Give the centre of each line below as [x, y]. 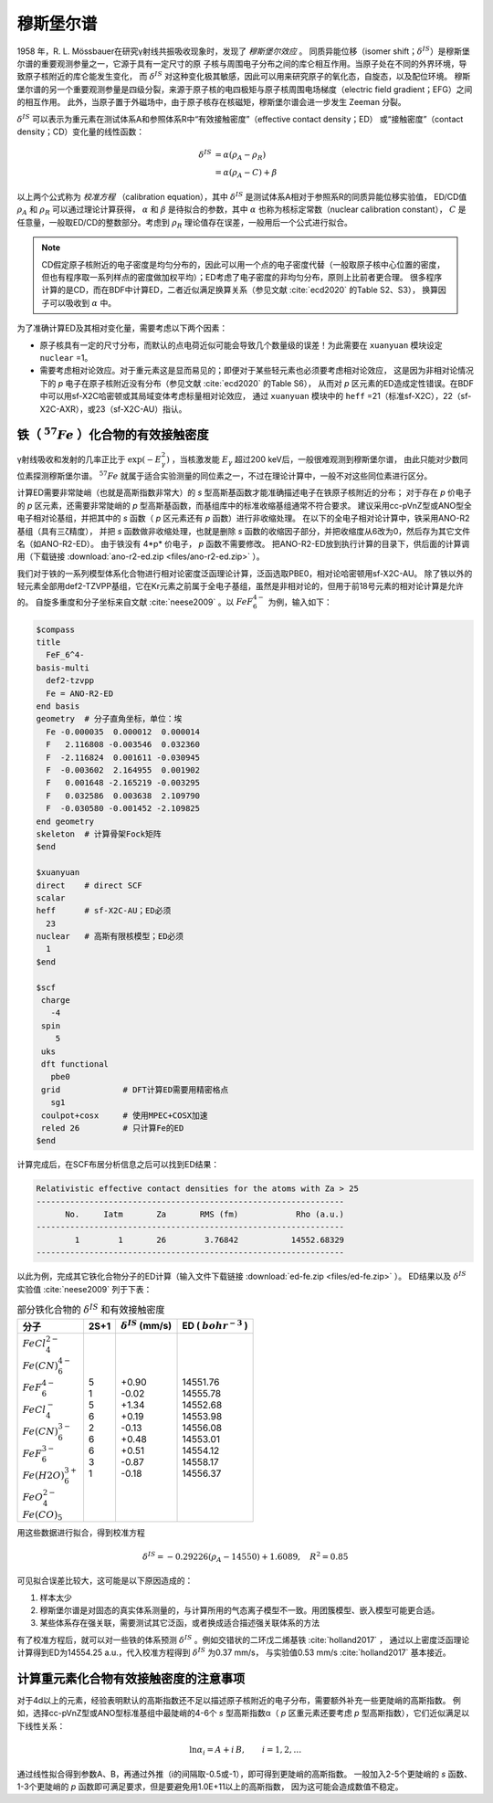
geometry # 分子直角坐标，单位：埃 [109, 719]
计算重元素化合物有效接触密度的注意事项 [131, 1678]
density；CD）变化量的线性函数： [81, 132]
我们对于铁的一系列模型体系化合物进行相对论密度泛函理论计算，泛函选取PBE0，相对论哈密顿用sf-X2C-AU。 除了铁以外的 [245, 573]
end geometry [65, 821]
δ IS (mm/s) [147, 1325]
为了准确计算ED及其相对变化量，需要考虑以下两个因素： [122, 328]
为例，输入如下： [300, 602]
